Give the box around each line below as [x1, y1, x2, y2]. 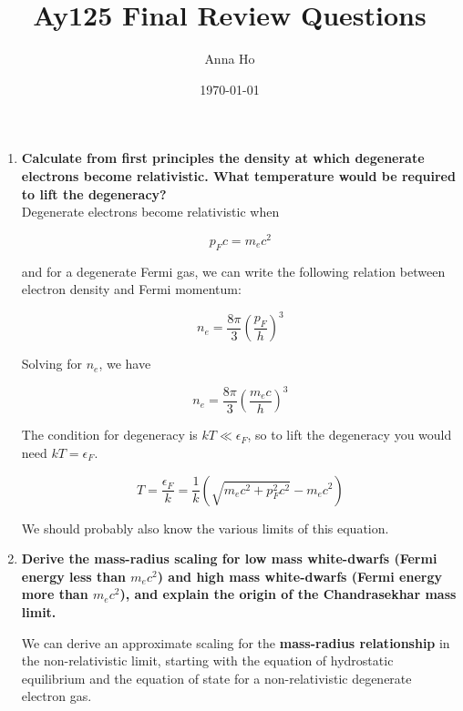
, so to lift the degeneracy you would [247, 425, 452, 444]
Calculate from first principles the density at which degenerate [21, 148, 425, 168]
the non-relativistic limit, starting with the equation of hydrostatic [21, 651, 394, 670]
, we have [98, 354, 151, 373]
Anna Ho [204, 49, 255, 68]
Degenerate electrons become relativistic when [21, 202, 280, 221]
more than [21, 584, 88, 604]
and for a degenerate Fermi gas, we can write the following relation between [21, 261, 446, 280]
